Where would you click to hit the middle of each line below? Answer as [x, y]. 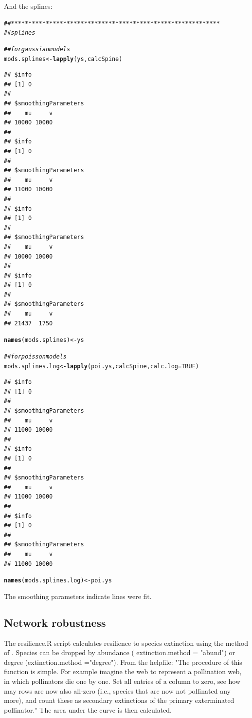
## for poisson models [35, 356]
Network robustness [55, 622]
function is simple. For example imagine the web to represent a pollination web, [123, 671]
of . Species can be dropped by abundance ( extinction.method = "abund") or [120, 652]
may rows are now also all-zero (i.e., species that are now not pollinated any [117, 690]
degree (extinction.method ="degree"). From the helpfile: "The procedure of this [123, 662]
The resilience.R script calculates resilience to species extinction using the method [126, 643]
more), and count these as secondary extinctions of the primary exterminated [119, 700]
